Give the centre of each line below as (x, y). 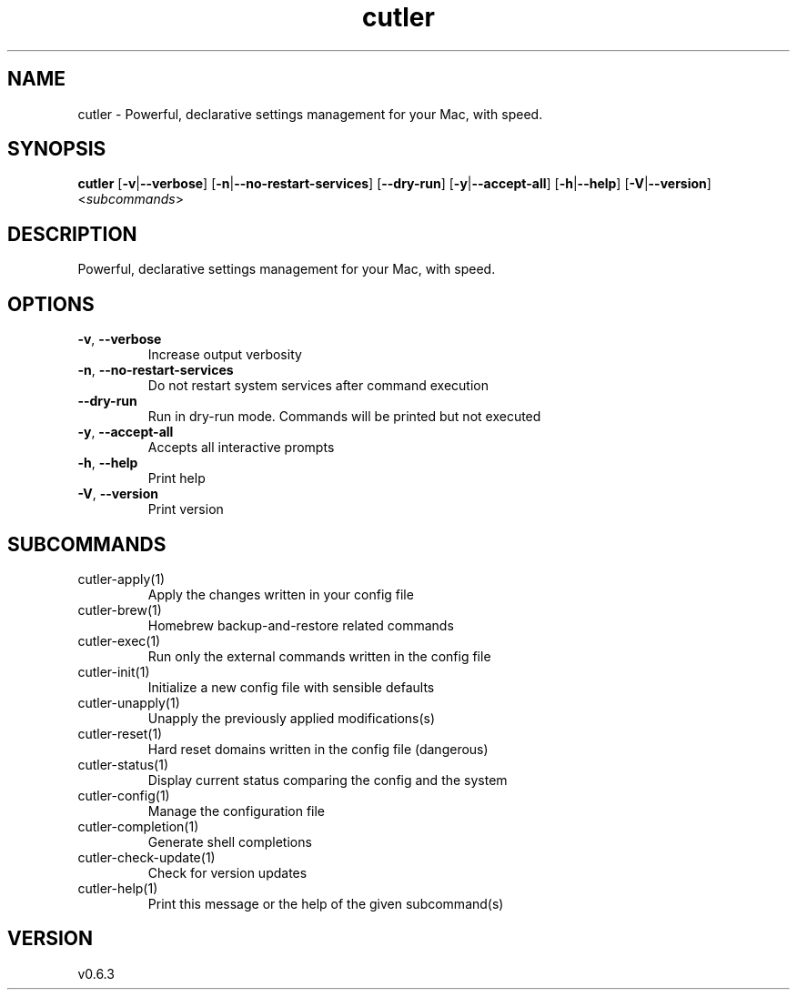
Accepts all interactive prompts (241, 448)
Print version (186, 509)
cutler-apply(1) (121, 579)
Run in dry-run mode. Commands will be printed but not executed (344, 417)
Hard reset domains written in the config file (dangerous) (318, 749)
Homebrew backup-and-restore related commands (301, 625)
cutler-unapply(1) (129, 702)
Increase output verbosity (225, 355)
